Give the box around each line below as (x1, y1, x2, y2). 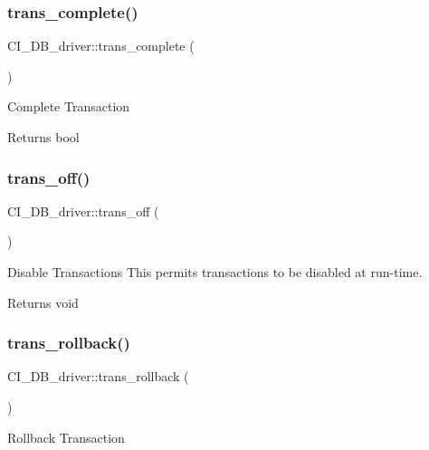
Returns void (7, 292, 79, 311)
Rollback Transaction (7, 427, 125, 446)
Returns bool (7, 128, 80, 146)
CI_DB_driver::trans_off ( (7, 201, 159, 220)
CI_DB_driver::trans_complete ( (7, 36, 195, 55)
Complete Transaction (7, 97, 130, 116)
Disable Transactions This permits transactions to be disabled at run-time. (7, 263, 423, 281)
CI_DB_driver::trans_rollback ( (7, 367, 189, 386)
